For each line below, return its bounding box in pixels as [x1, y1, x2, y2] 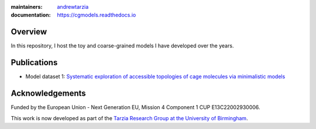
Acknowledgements [11, 89, 86, 99]
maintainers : [11, 4, 43, 10]
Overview [11, 27, 47, 37]
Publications [11, 57, 58, 67]
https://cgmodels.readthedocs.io [57, 12, 136, 19]
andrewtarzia [57, 4, 89, 10]
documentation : [11, 12, 51, 19]
